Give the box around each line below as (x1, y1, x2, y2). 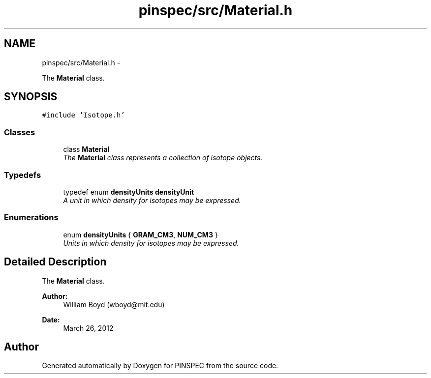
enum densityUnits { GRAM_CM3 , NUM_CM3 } (63, 230, 218, 239)
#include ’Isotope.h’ (42, 111, 125, 119)
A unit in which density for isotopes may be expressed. (63, 196, 241, 204)
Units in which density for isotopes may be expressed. (63, 238, 239, 247)
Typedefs (4, 170, 41, 180)
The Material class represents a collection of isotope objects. (63, 153, 263, 162)
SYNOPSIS (4, 90, 58, 103)
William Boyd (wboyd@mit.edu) (63, 300, 165, 309)
